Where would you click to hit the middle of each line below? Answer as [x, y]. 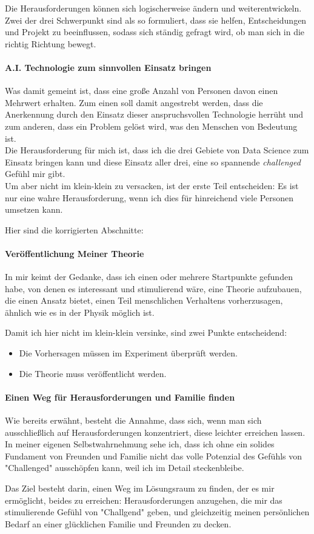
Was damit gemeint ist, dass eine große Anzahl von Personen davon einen [142, 91]
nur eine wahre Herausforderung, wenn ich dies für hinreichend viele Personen [149, 197]
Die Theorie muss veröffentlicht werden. [93, 373]
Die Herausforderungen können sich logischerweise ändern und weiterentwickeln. [153, 8]
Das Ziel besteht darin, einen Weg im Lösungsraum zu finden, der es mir [140, 488]
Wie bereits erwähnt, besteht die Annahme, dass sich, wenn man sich [133, 420]
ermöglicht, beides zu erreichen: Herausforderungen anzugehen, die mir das [144, 500]
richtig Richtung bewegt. [51, 43]
